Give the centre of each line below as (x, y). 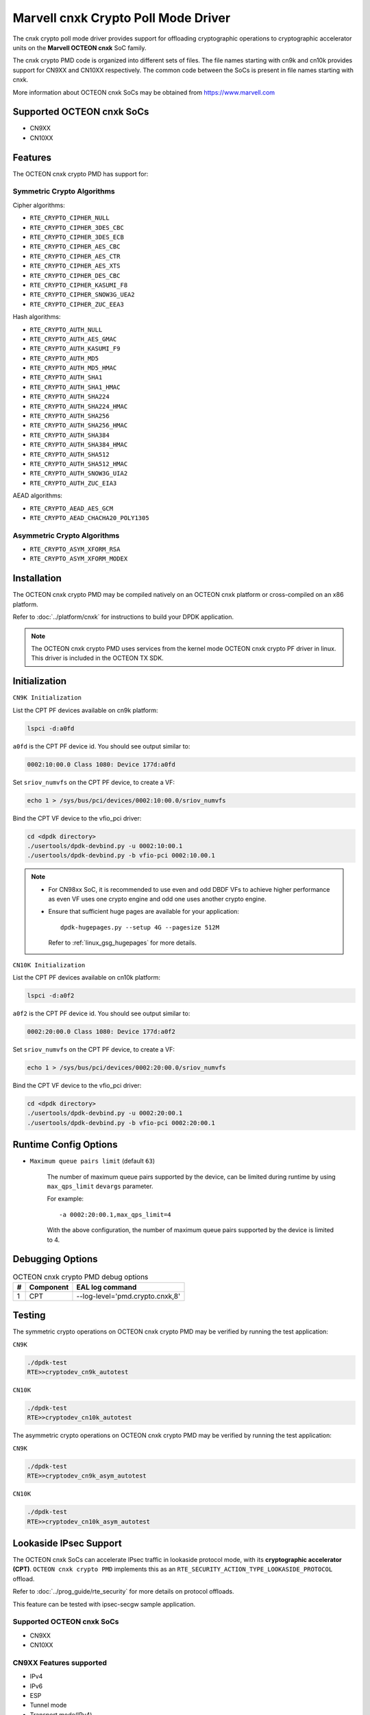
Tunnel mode (48, 1705)
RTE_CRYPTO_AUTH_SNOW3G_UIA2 (79, 474)
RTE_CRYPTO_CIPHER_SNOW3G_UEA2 (82, 295)
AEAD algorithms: (38, 496)
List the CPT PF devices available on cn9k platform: (85, 710)
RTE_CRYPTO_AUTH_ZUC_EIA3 (73, 483)
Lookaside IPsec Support (67, 1543)
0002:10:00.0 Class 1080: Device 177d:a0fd (101, 764)
